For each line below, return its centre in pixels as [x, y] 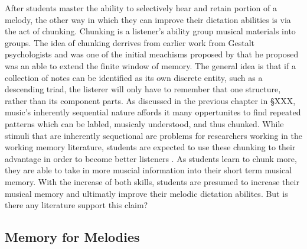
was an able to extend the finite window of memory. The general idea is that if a [150, 65]
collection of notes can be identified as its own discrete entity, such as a [134, 77]
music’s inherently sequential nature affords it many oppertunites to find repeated [153, 112]
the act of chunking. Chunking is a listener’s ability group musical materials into [150, 31]
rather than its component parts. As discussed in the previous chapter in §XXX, [150, 100]
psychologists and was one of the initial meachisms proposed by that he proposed [152, 54]
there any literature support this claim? [76, 205]
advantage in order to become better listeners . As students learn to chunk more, [151, 158]
